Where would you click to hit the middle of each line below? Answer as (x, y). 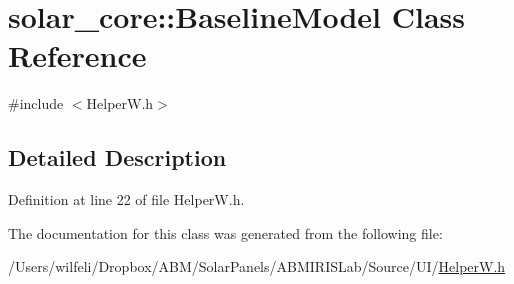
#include (36, 103)
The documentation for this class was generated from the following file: (225, 232)
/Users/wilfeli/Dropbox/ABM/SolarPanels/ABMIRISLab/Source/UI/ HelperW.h (257, 266)
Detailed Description (117, 157)
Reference (77, 55)
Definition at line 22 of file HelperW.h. (126, 199)
